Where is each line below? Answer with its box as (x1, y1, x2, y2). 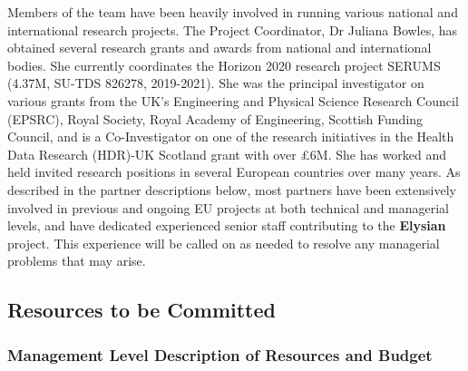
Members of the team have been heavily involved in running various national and (7, 3, 458, 21)
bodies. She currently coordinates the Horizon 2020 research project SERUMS (7, 55, 441, 74)
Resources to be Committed (7, 296, 276, 324)
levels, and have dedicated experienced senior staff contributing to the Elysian (7, 216, 446, 235)
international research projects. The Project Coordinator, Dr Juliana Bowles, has (7, 20, 458, 39)
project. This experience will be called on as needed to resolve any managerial (7, 233, 440, 252)
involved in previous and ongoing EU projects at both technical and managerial (7, 198, 450, 217)
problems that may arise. (7, 251, 146, 270)
